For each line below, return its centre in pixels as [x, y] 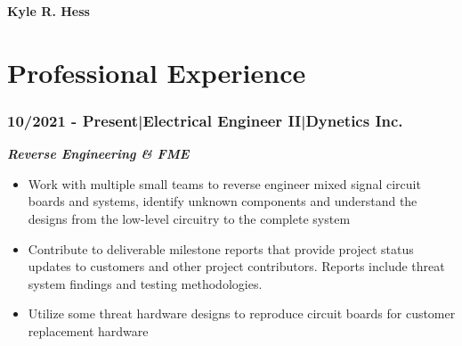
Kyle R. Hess [49, 11]
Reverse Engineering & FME [98, 154]
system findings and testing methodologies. [145, 283]
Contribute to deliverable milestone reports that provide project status [221, 248]
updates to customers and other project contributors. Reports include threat [236, 266]
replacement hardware [88, 330]
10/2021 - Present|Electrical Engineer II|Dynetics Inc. [205, 120]
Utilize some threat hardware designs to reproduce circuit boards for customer [242, 313]
